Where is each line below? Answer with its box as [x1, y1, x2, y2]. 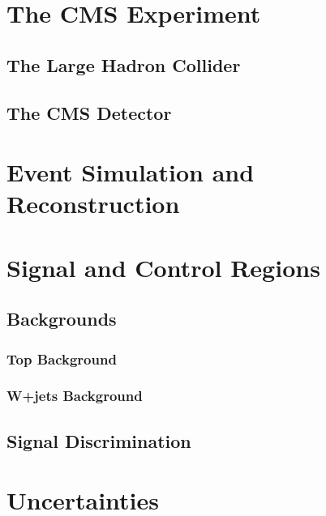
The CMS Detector [6, 100, 172, 125]
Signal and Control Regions [6, 250, 320, 284]
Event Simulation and [6, 156, 255, 189]
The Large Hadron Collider [6, 52, 241, 77]
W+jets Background [6, 386, 143, 406]
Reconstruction [6, 187, 180, 220]
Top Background [6, 348, 117, 369]
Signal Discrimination [6, 428, 191, 453]
